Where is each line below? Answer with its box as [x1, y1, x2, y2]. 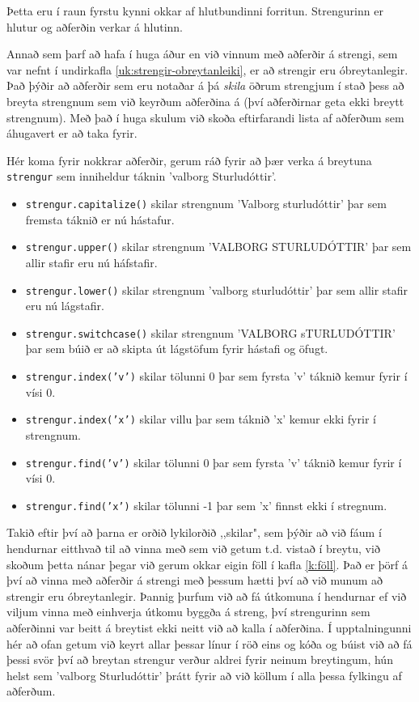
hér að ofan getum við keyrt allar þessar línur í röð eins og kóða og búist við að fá [6, 635, 413, 652]
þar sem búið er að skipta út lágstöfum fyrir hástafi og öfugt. [25, 340, 328, 357]
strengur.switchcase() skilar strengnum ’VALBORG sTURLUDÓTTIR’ [25, 324, 396, 341]
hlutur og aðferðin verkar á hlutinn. [6, 18, 183, 35]
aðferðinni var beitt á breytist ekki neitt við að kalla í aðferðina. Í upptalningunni [6, 619, 412, 636]
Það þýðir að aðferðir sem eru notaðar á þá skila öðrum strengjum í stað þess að [6, 77, 404, 94]
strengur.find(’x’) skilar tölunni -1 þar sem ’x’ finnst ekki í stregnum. [25, 496, 387, 513]
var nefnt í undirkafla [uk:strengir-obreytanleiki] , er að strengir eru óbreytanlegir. [6, 61, 408, 78]
